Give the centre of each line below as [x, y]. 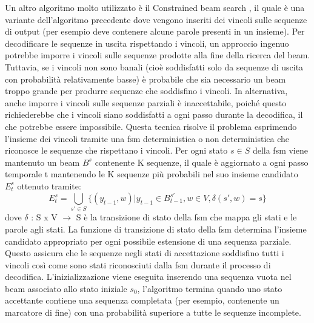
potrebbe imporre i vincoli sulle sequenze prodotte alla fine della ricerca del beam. [158, 55]
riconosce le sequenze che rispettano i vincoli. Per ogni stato [116, 150]
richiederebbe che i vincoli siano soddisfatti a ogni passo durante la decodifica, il [154, 114]
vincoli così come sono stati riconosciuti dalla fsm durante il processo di [138, 264]
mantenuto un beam [42, 162]
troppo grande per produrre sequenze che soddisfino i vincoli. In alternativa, [146, 91]
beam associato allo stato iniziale [66, 288]
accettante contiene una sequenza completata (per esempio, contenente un [142, 300]
